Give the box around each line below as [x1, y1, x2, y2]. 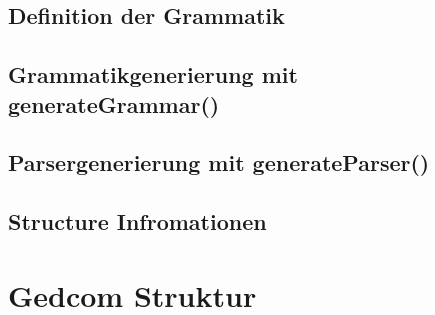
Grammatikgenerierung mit [8, 59, 298, 90]
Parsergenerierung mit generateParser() [8, 147, 430, 178]
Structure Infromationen [8, 206, 267, 237]
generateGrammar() [8, 88, 220, 119]
